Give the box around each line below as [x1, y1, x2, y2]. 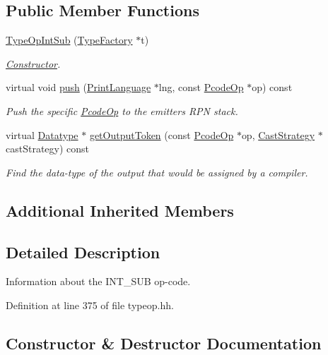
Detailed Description [6, 241, 160, 263]
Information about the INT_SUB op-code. [6, 274, 191, 289]
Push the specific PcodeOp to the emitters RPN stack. [6, 103, 238, 118]
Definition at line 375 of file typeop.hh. [6, 297, 174, 312]
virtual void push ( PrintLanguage [6, 80, 151, 95]
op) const [252, 80, 293, 95]
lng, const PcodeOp [158, 80, 244, 95]
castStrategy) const [6, 141, 90, 156]
